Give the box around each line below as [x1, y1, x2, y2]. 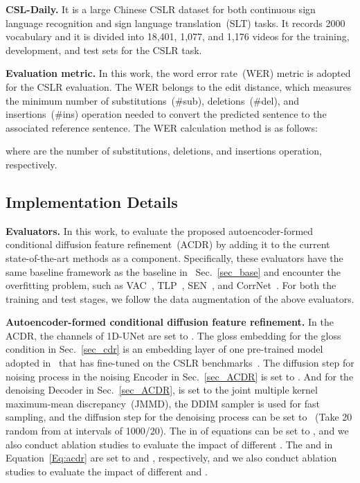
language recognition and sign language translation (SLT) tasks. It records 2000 [6, 15, 345, 30]
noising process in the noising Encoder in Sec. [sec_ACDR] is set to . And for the [6, 369, 354, 383]
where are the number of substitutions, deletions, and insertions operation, [6, 143, 322, 158]
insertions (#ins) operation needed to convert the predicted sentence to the [6, 107, 327, 121]
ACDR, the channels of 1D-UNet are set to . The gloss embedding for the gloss [6, 328, 341, 342]
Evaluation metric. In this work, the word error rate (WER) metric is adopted [6, 66, 351, 80]
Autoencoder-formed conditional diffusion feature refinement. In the [6, 315, 334, 329]
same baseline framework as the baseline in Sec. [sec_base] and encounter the [6, 264, 341, 279]
